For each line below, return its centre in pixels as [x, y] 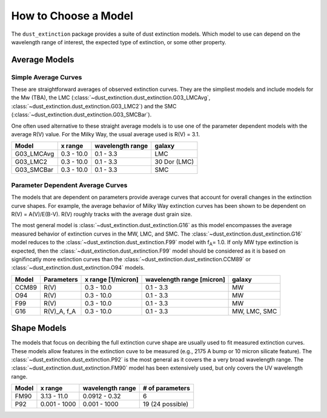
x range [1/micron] [112, 279]
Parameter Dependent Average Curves [69, 185]
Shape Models [39, 328]
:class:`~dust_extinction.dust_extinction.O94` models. [78, 268]
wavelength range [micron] [185, 279]
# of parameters [166, 388]
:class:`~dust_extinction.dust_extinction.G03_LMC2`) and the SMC [94, 106]
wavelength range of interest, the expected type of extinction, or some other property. [119, 42]
